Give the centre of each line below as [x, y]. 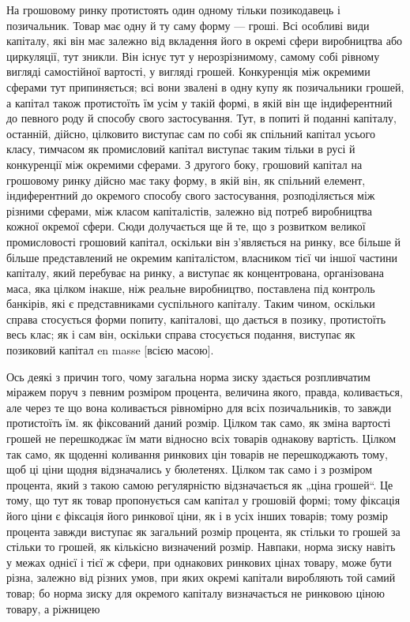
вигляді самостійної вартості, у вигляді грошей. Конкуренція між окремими [188, 71]
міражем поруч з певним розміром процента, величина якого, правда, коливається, [205, 392]
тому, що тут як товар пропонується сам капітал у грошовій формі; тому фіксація [203, 500]
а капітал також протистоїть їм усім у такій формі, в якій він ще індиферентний [199, 102]
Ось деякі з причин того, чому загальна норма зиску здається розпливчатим [188, 376]
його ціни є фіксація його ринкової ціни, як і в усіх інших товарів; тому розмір [197, 515]
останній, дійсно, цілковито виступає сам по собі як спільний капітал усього [191, 133]
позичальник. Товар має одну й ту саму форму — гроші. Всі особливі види [188, 25]
